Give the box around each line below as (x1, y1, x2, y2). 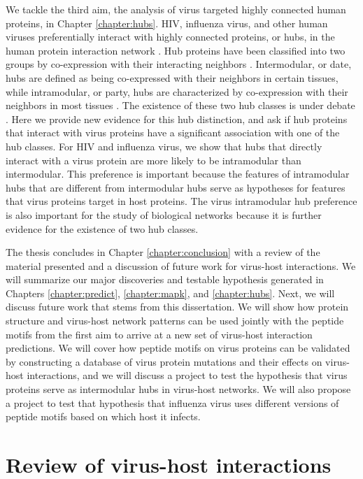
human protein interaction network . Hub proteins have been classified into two (6, 43, 346, 57)
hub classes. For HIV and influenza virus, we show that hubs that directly (6, 138, 322, 153)
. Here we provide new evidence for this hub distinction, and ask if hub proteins (6, 111, 348, 126)
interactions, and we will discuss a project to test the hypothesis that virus (27, 368, 348, 383)
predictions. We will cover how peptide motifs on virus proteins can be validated (6, 341, 350, 355)
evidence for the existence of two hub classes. (6, 221, 199, 236)
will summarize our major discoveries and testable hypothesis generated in (6, 272, 324, 287)
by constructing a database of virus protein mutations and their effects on (6, 354, 322, 369)
